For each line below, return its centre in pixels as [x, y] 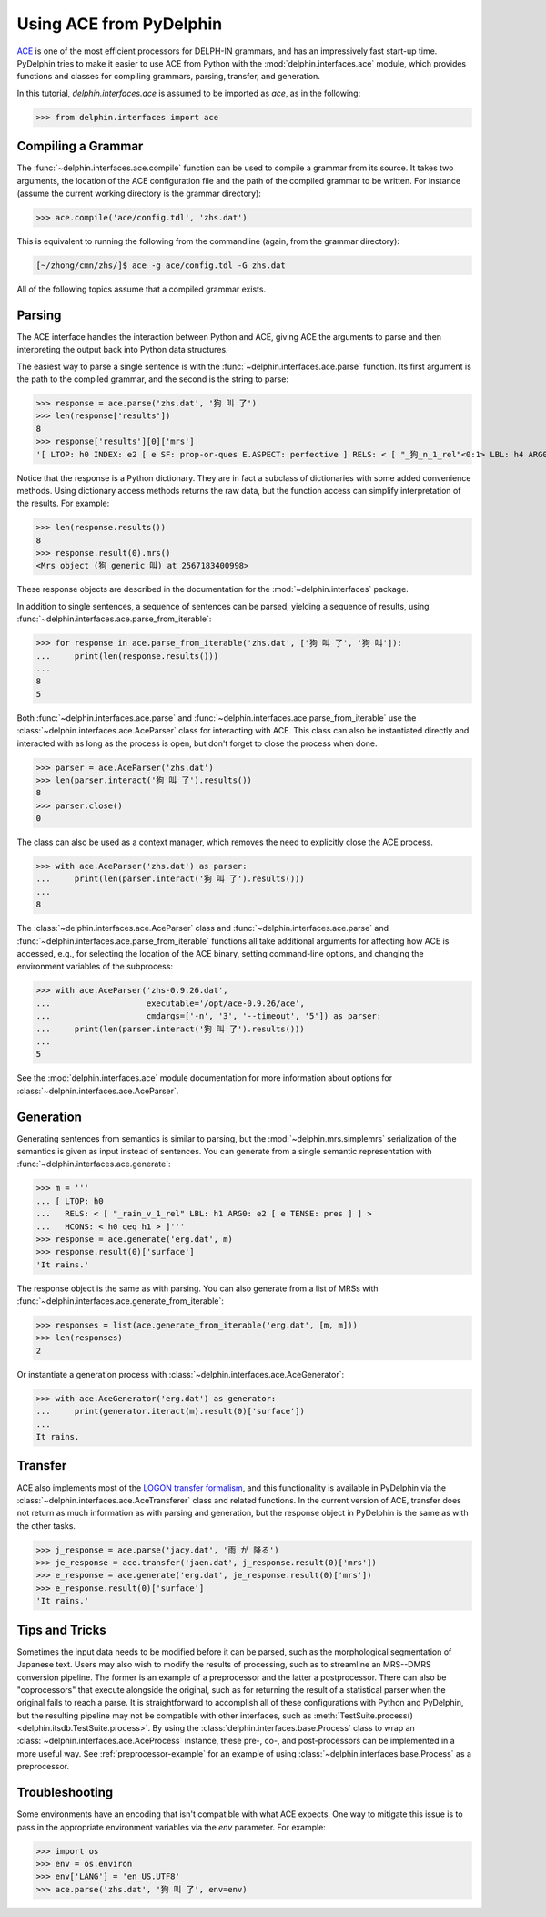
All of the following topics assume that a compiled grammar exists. [142, 289]
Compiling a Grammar [80, 146]
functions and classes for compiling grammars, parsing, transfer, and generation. [168, 77]
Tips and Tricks [61, 1630]
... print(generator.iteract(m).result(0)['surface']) [170, 1411]
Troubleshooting [65, 1793]
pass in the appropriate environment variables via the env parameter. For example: [172, 1827]
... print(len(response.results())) [127, 656]
